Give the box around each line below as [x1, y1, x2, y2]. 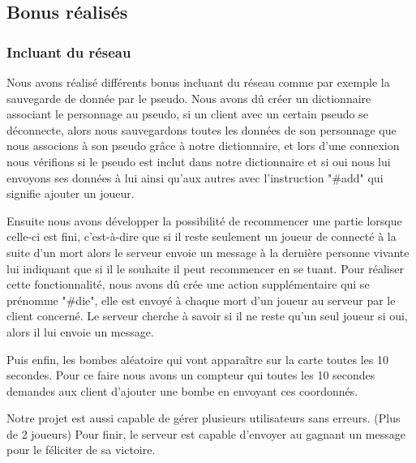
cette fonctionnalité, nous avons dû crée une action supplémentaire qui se [6, 276, 370, 293]
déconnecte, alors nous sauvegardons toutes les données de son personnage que [6, 121, 397, 138]
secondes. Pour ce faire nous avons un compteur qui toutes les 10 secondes [6, 367, 375, 384]
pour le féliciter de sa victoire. [6, 441, 156, 458]
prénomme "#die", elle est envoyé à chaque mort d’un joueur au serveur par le [6, 291, 396, 308]
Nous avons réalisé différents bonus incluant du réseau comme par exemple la [6, 74, 390, 90]
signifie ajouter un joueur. [6, 185, 135, 202]
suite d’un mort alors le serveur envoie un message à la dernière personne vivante [6, 243, 410, 260]
